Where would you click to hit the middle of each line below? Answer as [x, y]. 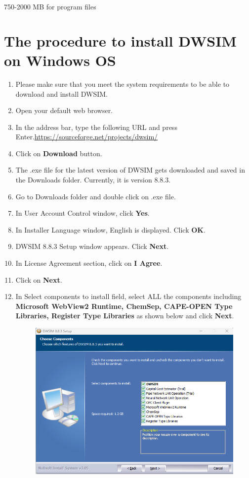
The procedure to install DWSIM [120, 40]
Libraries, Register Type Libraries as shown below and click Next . [125, 316]
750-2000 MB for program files [50, 6]
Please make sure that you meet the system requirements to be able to [123, 84]
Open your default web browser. [64, 110]
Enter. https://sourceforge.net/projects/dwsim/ [87, 137]
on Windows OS [60, 60]
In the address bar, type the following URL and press [96, 127]
